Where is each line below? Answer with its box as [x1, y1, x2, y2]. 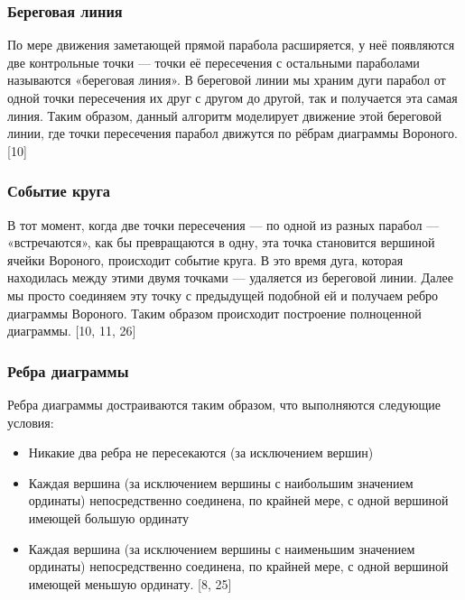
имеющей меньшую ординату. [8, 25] [28, 574, 232, 593]
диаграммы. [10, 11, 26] [7, 321, 136, 340]
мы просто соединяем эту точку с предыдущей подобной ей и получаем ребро [7, 285, 439, 304]
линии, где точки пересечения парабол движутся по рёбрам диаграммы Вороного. [7, 124, 458, 143]
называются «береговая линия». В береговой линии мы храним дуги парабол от [7, 70, 446, 89]
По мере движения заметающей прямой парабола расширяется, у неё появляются [7, 35, 455, 54]
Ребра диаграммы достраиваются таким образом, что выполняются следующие [7, 394, 441, 413]
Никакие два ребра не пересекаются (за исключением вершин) [28, 443, 374, 462]
